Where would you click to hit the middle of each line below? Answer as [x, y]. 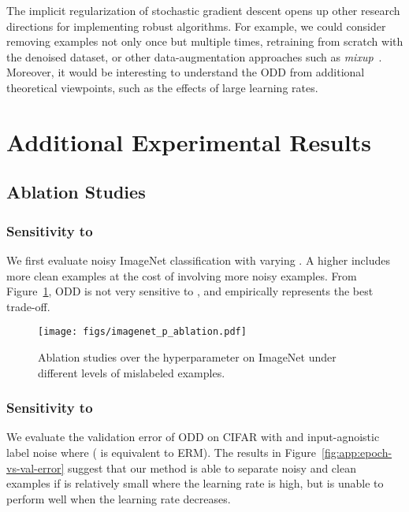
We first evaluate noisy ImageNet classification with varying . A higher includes [198, 260]
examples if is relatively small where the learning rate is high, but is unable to [195, 483]
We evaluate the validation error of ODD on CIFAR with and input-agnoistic [193, 437]
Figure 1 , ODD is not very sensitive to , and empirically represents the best [190, 291]
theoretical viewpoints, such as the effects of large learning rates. [162, 87]
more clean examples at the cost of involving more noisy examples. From [182, 275]
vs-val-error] [35, 467]
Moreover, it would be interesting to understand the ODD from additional [186, 72]
